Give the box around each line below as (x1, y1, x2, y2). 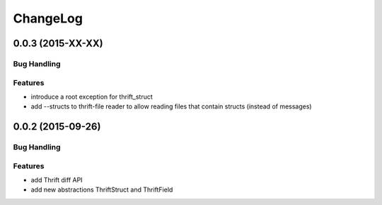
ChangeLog (13, 11, 83, 26)
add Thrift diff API (30, 175, 83, 184)
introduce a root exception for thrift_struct (30, 92, 154, 101)
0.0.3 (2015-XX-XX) (13, 37, 104, 49)
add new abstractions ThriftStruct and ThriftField (30, 185, 173, 194)
